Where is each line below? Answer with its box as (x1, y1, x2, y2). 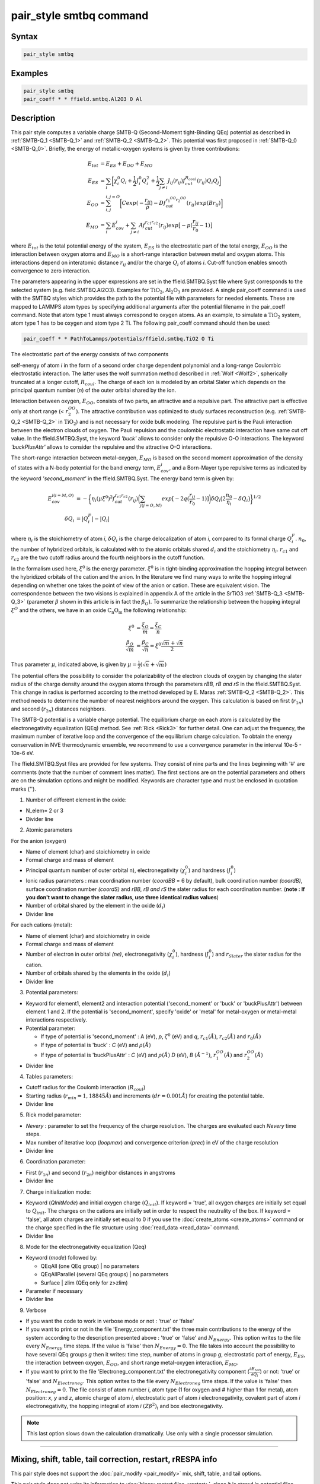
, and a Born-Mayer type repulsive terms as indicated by (169, 464, 307, 471)
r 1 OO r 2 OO (165, 196, 187, 204)
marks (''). (11, 785, 37, 792)
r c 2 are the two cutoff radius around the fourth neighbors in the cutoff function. (11, 554, 205, 563)
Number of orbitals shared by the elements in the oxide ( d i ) (25, 969, 171, 978)
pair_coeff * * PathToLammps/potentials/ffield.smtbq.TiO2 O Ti (23, 335, 215, 343)
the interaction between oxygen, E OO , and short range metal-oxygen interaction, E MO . (25, 1359, 239, 1368)
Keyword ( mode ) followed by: (25, 1254, 98, 1261)
